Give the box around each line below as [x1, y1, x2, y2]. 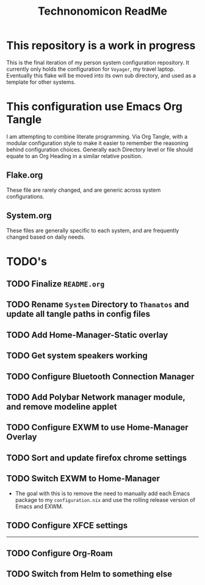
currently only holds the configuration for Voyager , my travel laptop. [6, 65, 175, 73]
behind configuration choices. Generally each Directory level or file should [6, 145, 193, 153]
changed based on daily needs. [6, 233, 85, 241]
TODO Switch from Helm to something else [6, 569, 173, 580]
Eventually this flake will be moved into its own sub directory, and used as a [6, 71, 196, 79]
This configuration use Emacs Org [6, 100, 183, 114]
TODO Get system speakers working [6, 351, 148, 361]
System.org [6, 211, 52, 221]
